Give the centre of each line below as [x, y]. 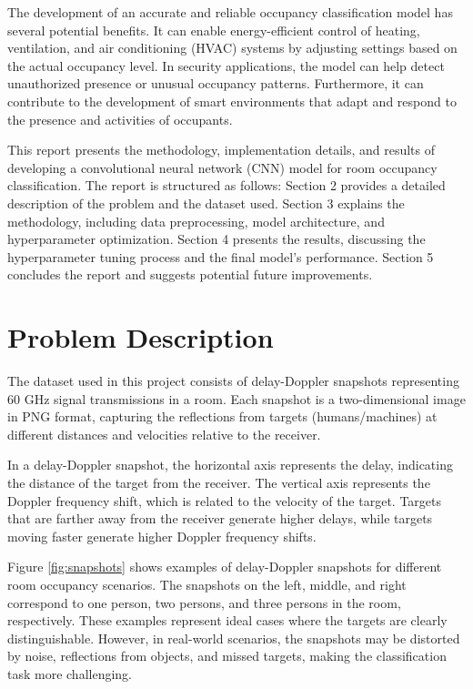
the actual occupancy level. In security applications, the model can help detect [226, 65]
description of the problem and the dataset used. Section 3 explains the [206, 203]
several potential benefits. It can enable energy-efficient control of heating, [214, 30]
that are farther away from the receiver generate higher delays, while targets [220, 518]
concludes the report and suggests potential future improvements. [190, 274]
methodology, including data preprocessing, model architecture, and [196, 221]
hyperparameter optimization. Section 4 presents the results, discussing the [216, 239]
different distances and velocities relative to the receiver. [164, 434]
